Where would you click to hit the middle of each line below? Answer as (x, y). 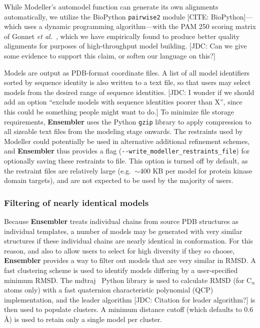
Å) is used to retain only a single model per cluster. (83, 319)
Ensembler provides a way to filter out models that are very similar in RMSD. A (130, 260)
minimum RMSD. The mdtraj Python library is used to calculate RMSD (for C (128, 280)
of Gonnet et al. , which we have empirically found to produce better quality (122, 36)
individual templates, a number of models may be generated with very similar (123, 231)
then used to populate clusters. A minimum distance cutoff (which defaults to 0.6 (129, 309)
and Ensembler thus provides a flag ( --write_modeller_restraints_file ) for (127, 151)
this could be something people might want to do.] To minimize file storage (119, 111)
